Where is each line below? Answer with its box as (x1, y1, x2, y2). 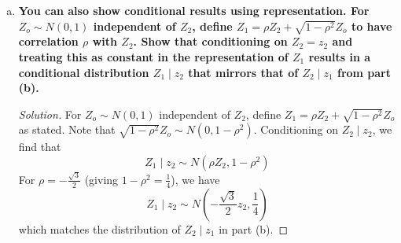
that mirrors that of (188, 64, 299, 80)
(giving (84, 171, 119, 187)
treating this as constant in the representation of (18, 48, 289, 64)
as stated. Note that (18, 121, 116, 138)
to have (351, 17, 392, 34)
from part (337, 64, 392, 80)
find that (18, 138, 61, 155)
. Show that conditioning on (133, 33, 288, 50)
